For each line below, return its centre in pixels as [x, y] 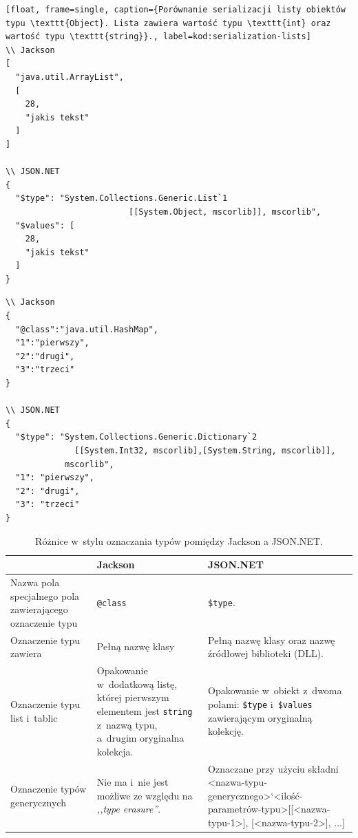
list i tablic [34, 717]
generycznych [38, 802]
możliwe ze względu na [145, 795]
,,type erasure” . [129, 809]
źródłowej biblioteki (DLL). [266, 653]
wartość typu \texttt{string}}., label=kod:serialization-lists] [158, 37]
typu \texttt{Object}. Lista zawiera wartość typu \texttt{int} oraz [168, 23]
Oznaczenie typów [49, 788]
